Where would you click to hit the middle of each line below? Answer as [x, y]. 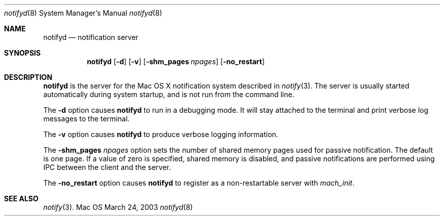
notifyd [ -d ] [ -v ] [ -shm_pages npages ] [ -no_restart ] [176, 61]
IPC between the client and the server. [107, 167]
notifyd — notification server [91, 37]
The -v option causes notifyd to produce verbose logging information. [161, 134]
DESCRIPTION [28, 77]
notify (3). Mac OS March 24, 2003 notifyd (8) [118, 207]
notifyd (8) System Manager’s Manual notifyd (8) [83, 13]
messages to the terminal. [86, 119]
